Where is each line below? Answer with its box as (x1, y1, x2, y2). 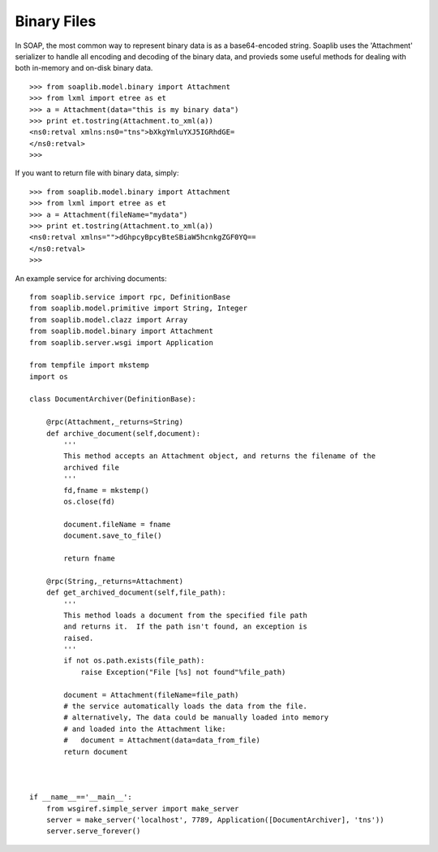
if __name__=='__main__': (29, 793, 133, 802)
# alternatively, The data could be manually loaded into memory (63, 713, 329, 722)
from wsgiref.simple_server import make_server (45, 804, 239, 813)
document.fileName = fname (63, 520, 171, 529)
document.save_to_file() (63, 531, 162, 540)
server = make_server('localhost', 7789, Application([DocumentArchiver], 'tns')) (45, 815, 384, 824)
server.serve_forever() (45, 827, 141, 836)
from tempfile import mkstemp (29, 361, 150, 370)
